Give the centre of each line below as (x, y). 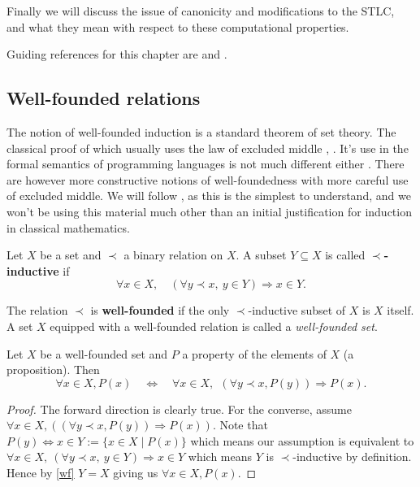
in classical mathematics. (68, 227)
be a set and (71, 255)
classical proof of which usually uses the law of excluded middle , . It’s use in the (208, 148)
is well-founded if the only (160, 310)
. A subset (261, 255)
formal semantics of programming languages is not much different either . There (206, 164)
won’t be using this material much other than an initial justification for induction (209, 211)
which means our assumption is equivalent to (302, 440)
